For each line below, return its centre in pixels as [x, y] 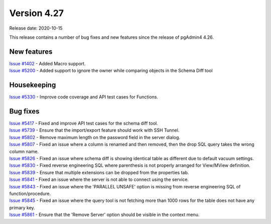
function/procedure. [30, 193]
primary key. [22, 207]
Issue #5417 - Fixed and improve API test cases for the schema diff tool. [84, 124]
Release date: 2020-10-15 [36, 28]
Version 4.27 [37, 13]
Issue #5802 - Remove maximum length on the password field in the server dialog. [95, 137]
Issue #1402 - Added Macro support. [47, 63]
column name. [24, 151]
